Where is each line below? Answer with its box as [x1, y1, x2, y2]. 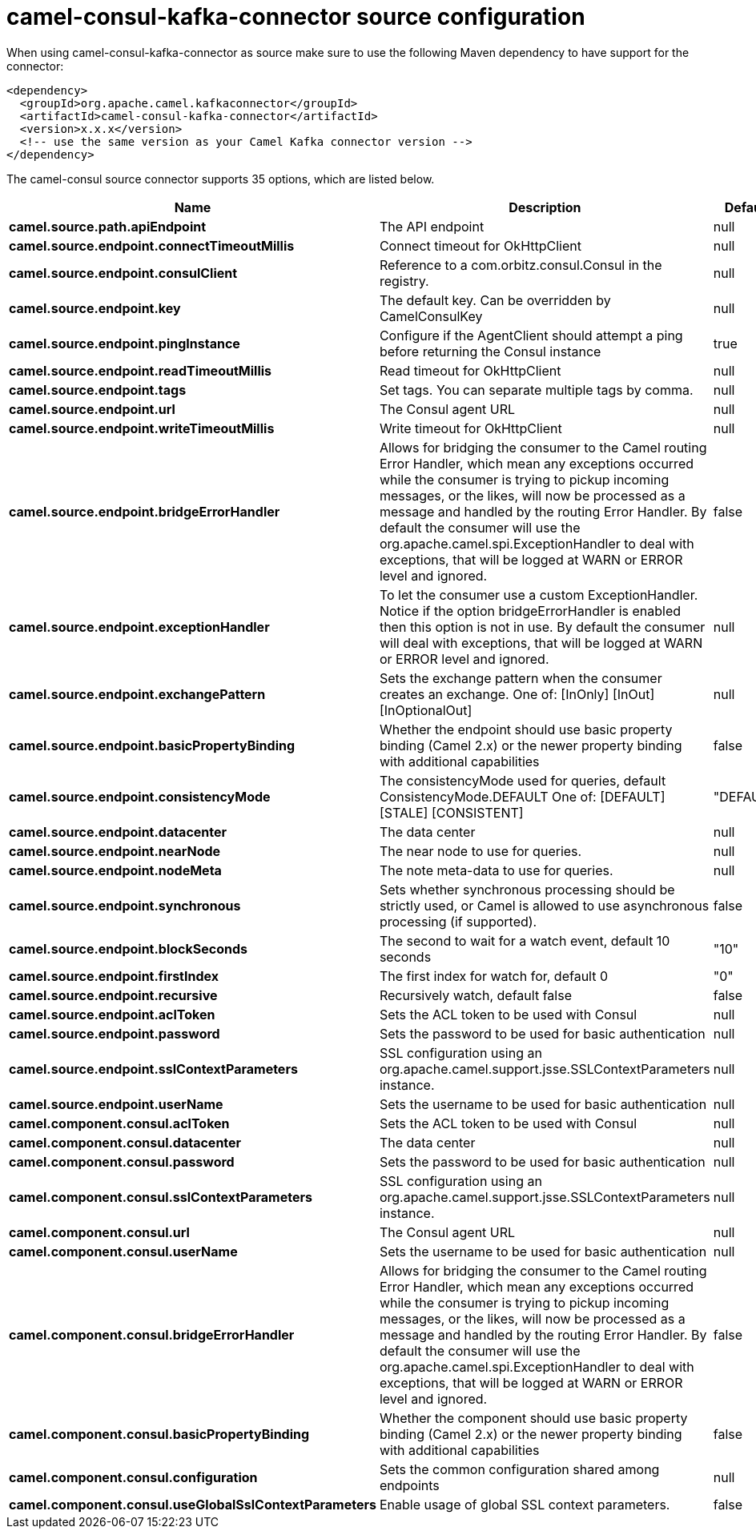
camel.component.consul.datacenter [9, 1134, 242, 1151]
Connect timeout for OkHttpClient [379, 237, 581, 254]
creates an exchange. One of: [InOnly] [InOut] [379, 685, 655, 702]
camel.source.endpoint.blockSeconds [9, 940, 247, 957]
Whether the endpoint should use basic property [379, 721, 673, 737]
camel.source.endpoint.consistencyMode [9, 788, 271, 805]
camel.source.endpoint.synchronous [9, 897, 241, 914]
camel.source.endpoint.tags [9, 381, 187, 398]
